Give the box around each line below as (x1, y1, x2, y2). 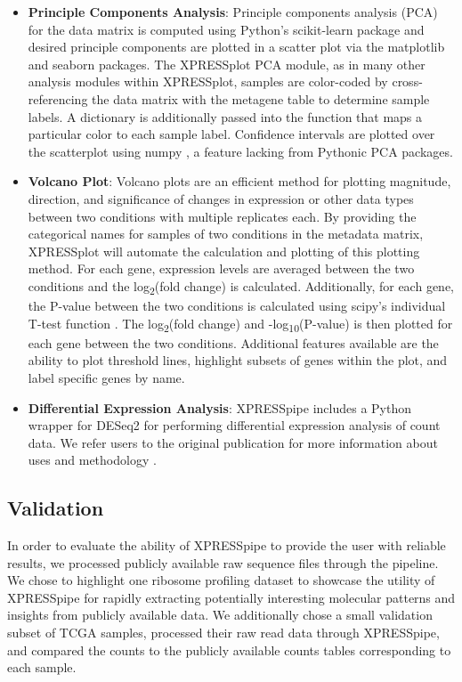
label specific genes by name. (28, 368, 185, 386)
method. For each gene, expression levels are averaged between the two (28, 259, 415, 278)
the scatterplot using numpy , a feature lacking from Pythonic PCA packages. (28, 142, 453, 160)
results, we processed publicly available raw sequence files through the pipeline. (7, 553, 439, 572)
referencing (28, 89, 88, 108)
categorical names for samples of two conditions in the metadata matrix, (28, 224, 424, 243)
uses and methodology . (28, 451, 157, 469)
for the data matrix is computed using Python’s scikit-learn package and (28, 20, 425, 38)
